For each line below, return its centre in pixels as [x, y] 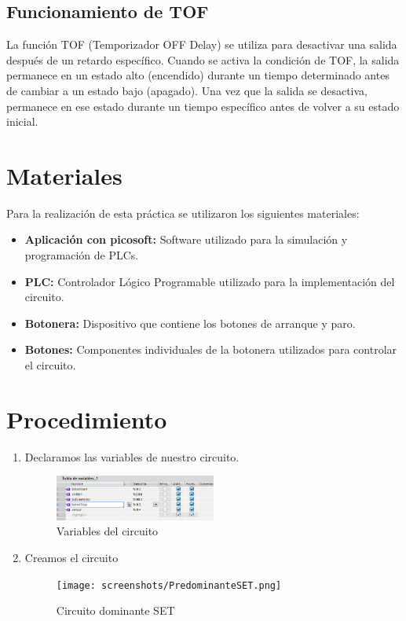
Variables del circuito [107, 531]
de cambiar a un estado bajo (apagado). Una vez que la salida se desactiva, [187, 90]
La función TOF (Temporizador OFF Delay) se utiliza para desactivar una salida [202, 44]
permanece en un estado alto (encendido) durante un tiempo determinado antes [198, 75]
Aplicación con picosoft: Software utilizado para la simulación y [186, 239]
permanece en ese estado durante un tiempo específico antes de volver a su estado [203, 106]
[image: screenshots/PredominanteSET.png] [169, 585]
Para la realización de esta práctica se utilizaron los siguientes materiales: [183, 213]
